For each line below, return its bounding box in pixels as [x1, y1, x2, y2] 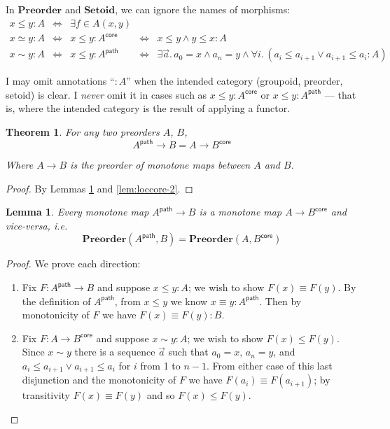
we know [170, 293, 208, 308]
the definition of [22, 293, 91, 308]
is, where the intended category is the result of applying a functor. [6, 101, 291, 115]
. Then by [259, 293, 302, 308]
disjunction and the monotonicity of [22, 372, 176, 387]
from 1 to [140, 358, 181, 372]
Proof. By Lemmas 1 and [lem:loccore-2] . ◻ [6, 181, 193, 195]
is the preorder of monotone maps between [70, 157, 251, 172]
